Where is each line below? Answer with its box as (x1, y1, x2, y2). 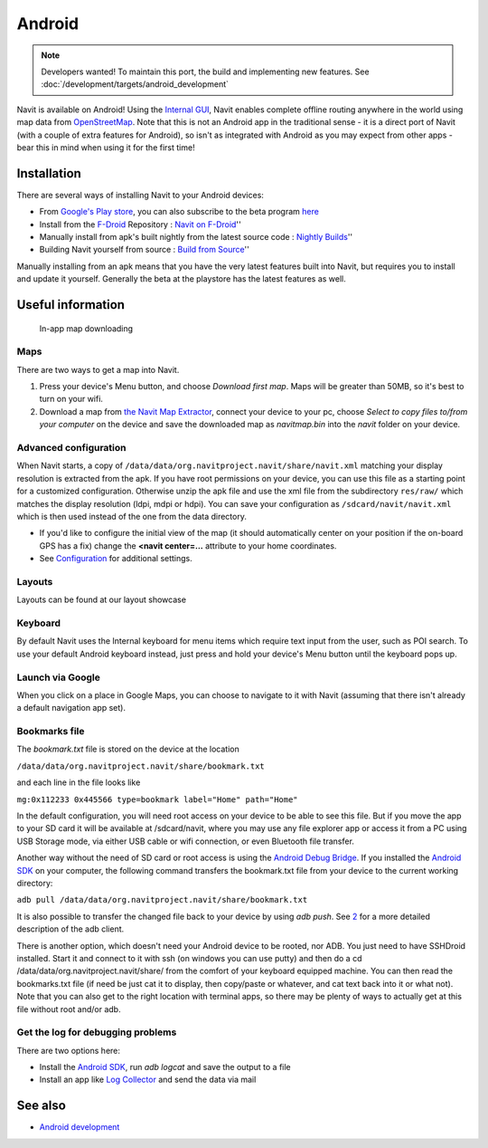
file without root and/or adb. (16, 1003, 121, 1014)
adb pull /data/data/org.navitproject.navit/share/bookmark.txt (16, 894, 308, 905)
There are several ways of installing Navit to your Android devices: (16, 189, 264, 200)
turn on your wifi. (39, 394, 104, 405)
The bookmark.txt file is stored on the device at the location (16, 743, 239, 755)
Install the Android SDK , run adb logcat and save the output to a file (39, 1062, 291, 1073)
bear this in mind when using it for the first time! (16, 141, 195, 153)
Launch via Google (16, 671, 101, 684)
